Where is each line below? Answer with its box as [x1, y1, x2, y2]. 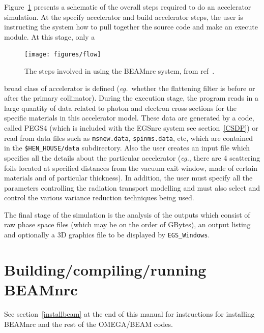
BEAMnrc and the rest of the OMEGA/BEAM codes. [4, 318, 173, 329]
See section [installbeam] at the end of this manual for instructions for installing [4, 309, 255, 319]
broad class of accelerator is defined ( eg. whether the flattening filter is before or [4, 82, 255, 93]
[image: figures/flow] [24, 51, 101, 58]
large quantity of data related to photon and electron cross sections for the [4, 102, 237, 113]
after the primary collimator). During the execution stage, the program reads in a [4, 93, 259, 103]
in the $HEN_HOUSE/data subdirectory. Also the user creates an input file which [4, 142, 250, 153]
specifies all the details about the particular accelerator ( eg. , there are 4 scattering [4, 152, 260, 163]
